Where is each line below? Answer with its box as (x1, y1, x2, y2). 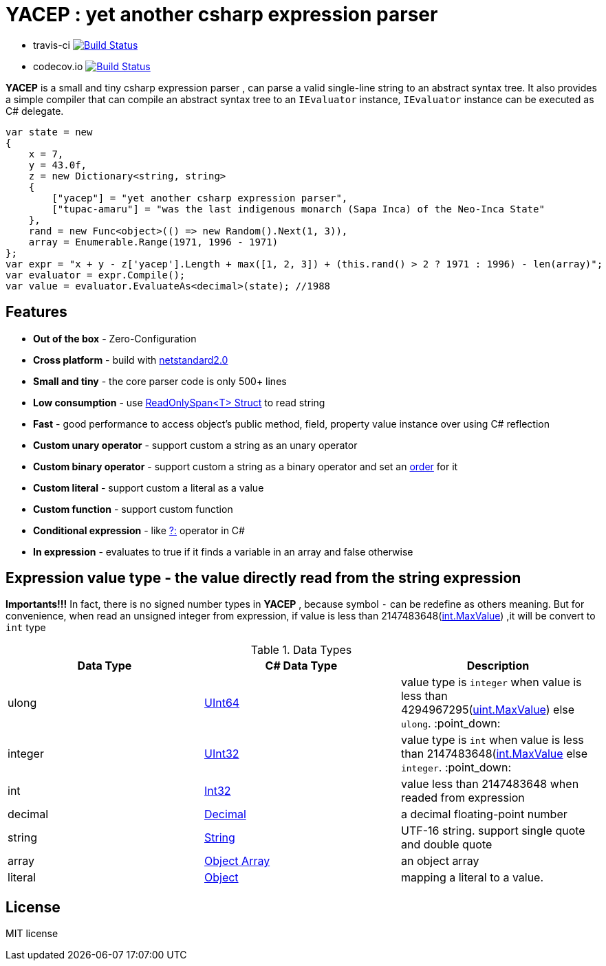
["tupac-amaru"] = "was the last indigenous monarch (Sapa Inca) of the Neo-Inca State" (52, 203, 545, 215)
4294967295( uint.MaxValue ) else (400, 703, 575, 717)
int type (6, 622, 46, 634)
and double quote (400, 837, 493, 852)
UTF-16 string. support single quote (400, 824, 585, 838)
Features (6, 303, 67, 321)
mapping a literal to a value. (400, 870, 544, 885)
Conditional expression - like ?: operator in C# (33, 524, 245, 536)
